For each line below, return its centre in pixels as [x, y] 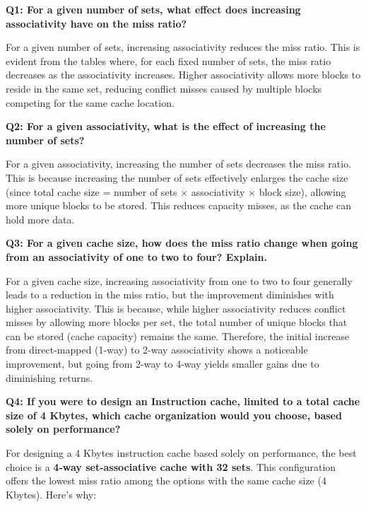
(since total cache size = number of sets [91, 191]
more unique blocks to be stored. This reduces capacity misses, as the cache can [179, 205]
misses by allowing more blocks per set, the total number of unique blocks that [177, 322]
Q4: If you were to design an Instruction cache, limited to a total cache [183, 401]
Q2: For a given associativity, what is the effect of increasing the [166, 126]
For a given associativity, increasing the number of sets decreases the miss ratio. [179, 164]
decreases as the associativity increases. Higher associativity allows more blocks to [183, 75]
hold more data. [40, 219]
